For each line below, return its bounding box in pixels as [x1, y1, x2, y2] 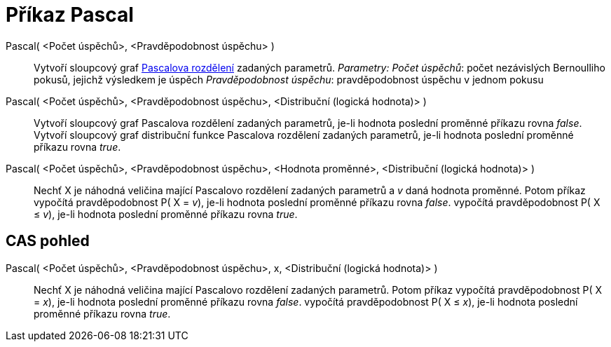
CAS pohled [6, 232, 90, 250]
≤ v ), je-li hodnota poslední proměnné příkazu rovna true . [34, 207, 298, 220]
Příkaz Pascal [6, 3, 134, 27]
